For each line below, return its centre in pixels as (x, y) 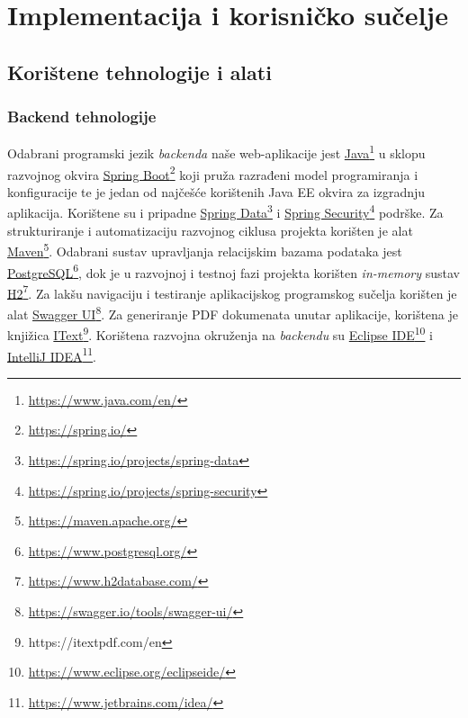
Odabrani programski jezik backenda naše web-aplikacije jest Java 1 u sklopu (216, 152)
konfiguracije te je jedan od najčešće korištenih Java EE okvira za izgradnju (216, 191)
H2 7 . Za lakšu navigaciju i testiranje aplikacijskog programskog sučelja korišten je (232, 292)
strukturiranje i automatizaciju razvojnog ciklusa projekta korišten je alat (210, 230)
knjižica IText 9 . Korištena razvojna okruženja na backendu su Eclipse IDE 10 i (220, 333)
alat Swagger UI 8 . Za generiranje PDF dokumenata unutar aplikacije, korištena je (233, 313)
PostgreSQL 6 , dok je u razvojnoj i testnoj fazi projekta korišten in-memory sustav (234, 271)
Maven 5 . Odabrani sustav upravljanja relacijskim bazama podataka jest (205, 250)
